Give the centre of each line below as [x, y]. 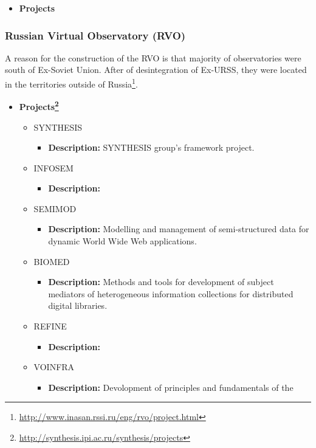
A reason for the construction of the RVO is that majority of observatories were [153, 57]
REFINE [50, 326]
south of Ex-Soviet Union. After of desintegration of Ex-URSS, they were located [156, 70]
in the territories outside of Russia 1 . [71, 83]
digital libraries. [78, 305]
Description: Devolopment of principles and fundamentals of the [171, 387]
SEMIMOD [55, 208]
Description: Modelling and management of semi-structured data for [179, 229]
